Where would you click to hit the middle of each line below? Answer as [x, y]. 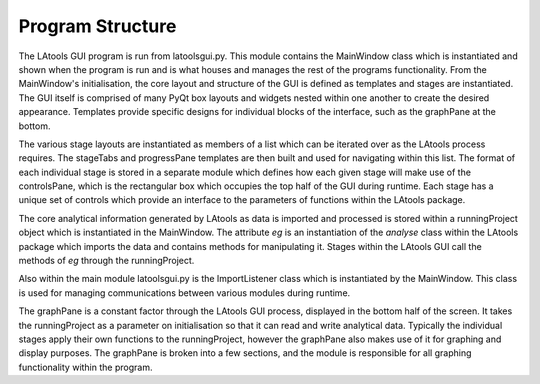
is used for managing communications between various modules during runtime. [184, 292]
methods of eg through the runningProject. [106, 261]
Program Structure [97, 26]
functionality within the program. [85, 367]
